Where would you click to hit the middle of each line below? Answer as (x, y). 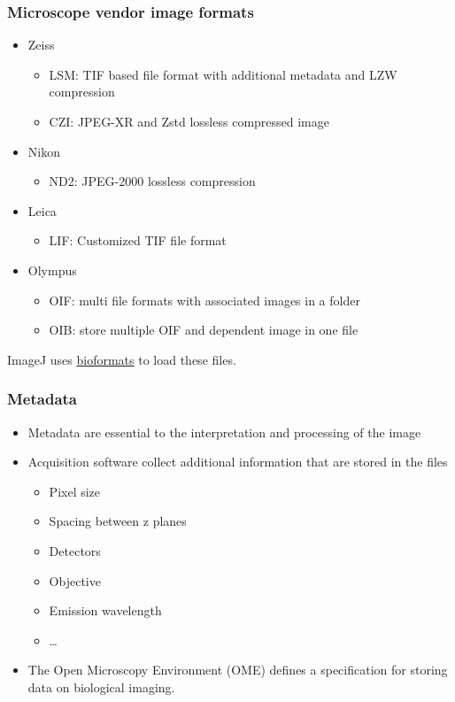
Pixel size (75, 491)
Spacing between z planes (118, 521)
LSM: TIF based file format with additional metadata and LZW (223, 74)
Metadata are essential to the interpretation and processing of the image (224, 432)
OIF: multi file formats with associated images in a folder (204, 300)
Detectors (75, 550)
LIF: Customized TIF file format (138, 240)
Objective (75, 580)
